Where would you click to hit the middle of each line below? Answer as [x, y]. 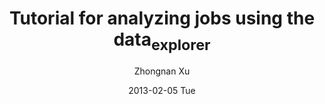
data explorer [162, 41]
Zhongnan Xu [162, 71]
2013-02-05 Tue [162, 90]
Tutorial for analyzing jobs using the [162, 18]
